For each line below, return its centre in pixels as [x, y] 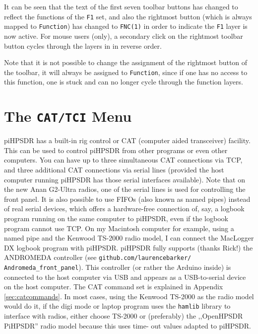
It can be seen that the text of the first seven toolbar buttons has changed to [121, 6]
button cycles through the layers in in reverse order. [83, 45]
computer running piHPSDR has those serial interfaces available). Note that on [125, 179]
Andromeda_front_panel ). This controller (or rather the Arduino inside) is [118, 267]
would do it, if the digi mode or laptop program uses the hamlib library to [117, 306]
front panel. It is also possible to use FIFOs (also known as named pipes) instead [127, 199]
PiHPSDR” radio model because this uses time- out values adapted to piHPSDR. [128, 325]
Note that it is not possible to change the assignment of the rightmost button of [126, 62]
